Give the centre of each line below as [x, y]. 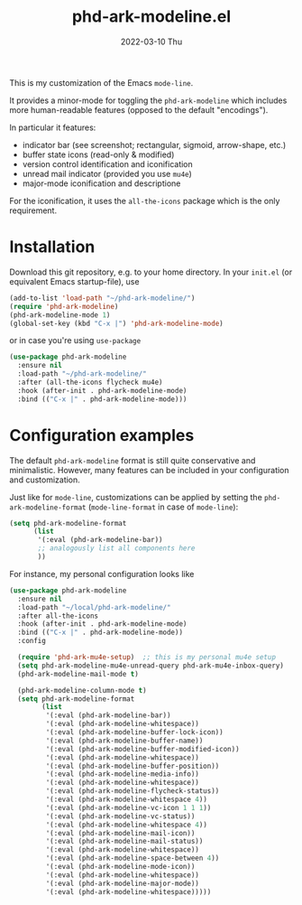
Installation [52, 247]
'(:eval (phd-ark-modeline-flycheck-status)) [133, 791]
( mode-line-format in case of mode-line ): [163, 507]
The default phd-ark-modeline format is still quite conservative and [133, 460]
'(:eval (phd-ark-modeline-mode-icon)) [120, 867]
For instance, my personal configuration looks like [102, 574]
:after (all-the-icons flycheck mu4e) [91, 382]
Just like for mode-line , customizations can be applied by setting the [136, 497]
